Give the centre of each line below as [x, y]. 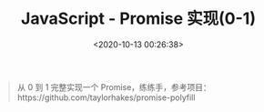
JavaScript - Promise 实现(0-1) [138, 19]
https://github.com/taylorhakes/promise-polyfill [106, 97]
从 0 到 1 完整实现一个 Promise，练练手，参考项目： [114, 87]
